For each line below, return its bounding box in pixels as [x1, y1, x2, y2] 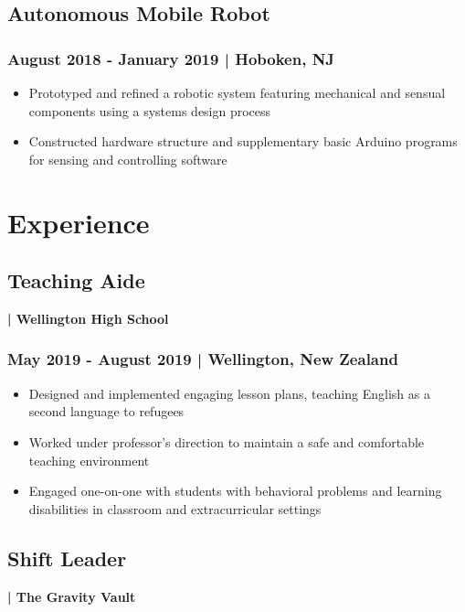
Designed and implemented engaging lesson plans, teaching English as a [28, 383, 430, 403]
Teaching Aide [7, 266, 145, 295]
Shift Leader [7, 543, 127, 572]
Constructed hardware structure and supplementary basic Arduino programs [28, 132, 458, 151]
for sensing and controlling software [28, 149, 227, 168]
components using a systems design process [28, 101, 271, 120]
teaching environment [28, 450, 150, 469]
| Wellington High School [7, 308, 169, 327]
